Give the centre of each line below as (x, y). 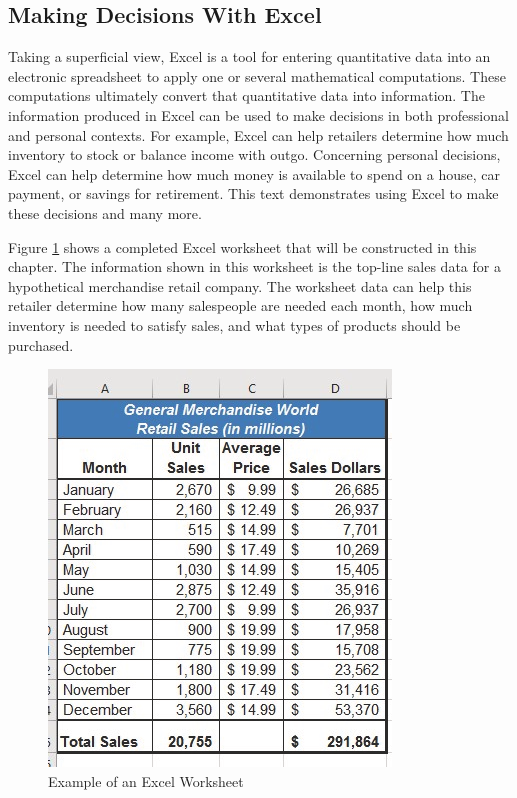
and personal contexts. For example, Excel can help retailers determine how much (258, 134)
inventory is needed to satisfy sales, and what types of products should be (234, 324)
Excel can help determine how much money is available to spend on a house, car (254, 173)
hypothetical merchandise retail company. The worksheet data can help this (240, 285)
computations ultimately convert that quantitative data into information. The (246, 95)
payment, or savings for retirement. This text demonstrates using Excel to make (253, 193)
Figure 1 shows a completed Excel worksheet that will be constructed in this (242, 246)
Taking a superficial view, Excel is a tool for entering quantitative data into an (249, 56)
